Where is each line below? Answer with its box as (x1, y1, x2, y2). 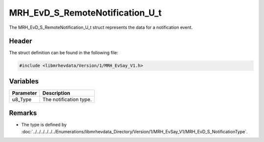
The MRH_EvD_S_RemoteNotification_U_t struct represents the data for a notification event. (9, 24, 193, 30)
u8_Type (12, 96, 32, 102)
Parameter (12, 89, 37, 96)
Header (9, 37, 32, 45)
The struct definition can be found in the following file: (9, 50, 118, 56)
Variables (9, 77, 39, 85)
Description (42, 89, 70, 96)
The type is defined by (21, 122, 67, 128)
